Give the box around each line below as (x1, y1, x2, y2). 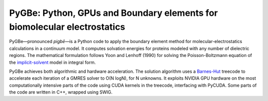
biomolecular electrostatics (9, 21, 126, 32)
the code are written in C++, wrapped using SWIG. (9, 89, 113, 95)
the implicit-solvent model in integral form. (9, 59, 96, 65)
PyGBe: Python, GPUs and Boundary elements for (9, 7, 218, 18)
